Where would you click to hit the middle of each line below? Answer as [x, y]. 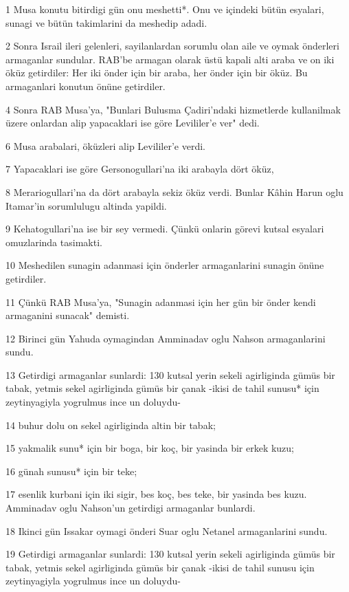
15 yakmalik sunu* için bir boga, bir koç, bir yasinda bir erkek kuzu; [150, 448]
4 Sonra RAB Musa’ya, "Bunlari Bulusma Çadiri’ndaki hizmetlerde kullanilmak [173, 109]
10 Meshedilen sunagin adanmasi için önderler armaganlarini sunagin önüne [165, 265]
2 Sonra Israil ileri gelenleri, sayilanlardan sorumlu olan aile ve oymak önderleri [172, 46]
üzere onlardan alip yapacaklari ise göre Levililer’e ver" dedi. [133, 123]
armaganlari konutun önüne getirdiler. [86, 86]
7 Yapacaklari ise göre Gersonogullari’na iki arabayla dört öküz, [140, 169]
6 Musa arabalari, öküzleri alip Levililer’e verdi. [106, 145]
